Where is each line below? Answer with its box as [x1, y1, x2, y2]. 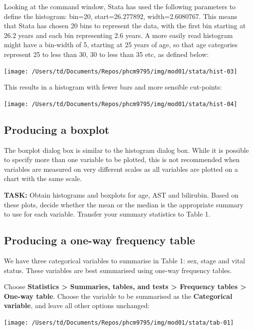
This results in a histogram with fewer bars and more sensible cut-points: [4, 82, 222, 92]
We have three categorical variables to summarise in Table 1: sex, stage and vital [4, 256, 245, 266]
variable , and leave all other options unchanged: [4, 300, 150, 311]
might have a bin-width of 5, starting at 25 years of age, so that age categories [4, 39, 238, 50]
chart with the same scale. [4, 173, 82, 183]
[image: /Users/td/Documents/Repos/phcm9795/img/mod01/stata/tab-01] [4, 319, 234, 326]
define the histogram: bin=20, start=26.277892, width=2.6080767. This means [4, 11, 237, 21]
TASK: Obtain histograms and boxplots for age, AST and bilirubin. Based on [4, 190, 238, 200]
